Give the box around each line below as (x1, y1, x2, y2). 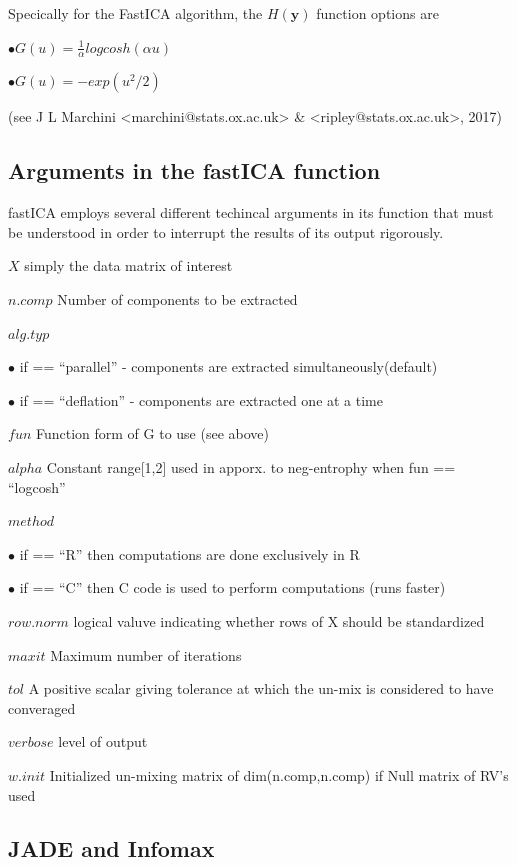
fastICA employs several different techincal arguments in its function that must (8, 202, 494, 223)
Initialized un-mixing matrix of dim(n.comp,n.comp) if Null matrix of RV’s (49, 764, 509, 785)
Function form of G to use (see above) (35, 423, 269, 444)
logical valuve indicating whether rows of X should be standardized (73, 610, 485, 631)
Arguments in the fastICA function (8, 155, 381, 186)
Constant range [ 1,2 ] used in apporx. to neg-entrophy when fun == (46, 456, 456, 477)
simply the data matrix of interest (24, 255, 233, 276)
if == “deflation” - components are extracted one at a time (19, 389, 384, 410)
